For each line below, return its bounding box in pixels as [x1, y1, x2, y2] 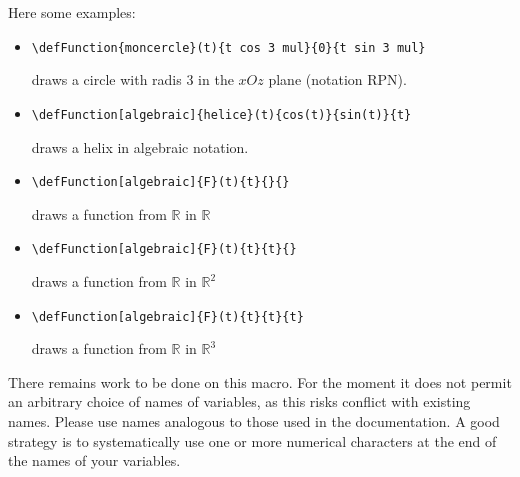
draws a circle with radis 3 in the [31, 69, 234, 90]
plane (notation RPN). [268, 69, 407, 90]
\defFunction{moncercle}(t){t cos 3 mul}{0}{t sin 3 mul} [31, 40, 426, 55]
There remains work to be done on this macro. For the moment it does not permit [8, 371, 512, 392]
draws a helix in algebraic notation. [31, 136, 249, 157]
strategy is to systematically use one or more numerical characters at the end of [8, 430, 497, 451]
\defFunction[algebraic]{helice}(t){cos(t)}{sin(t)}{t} [31, 107, 412, 122]
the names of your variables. [8, 450, 181, 471]
